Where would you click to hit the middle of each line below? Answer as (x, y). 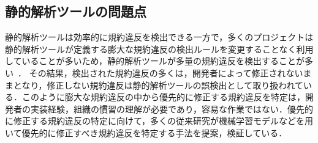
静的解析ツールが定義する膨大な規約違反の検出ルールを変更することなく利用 (159, 49)
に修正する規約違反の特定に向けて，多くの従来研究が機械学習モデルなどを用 (159, 121)
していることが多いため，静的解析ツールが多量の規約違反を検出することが (155, 61)
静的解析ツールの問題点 (76, 11)
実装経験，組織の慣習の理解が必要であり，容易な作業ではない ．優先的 (172, 108)
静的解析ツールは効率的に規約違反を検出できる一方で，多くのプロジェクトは (159, 37)
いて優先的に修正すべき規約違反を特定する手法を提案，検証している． (146, 132)
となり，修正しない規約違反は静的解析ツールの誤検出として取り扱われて (158, 85)
